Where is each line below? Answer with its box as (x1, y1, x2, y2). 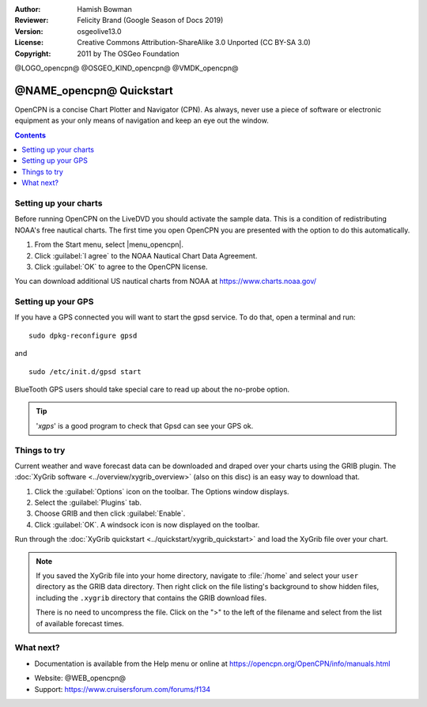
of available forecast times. (36, 618, 124, 628)
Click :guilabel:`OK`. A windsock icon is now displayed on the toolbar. (34, 520, 260, 529)
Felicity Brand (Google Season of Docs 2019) (77, 16, 224, 25)
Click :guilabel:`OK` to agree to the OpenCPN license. (34, 262, 208, 271)
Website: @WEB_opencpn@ (34, 673, 127, 683)
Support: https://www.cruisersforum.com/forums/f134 (34, 684, 211, 694)
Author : (14, 5, 41, 13)
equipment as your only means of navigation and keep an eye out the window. (14, 115, 269, 126)
